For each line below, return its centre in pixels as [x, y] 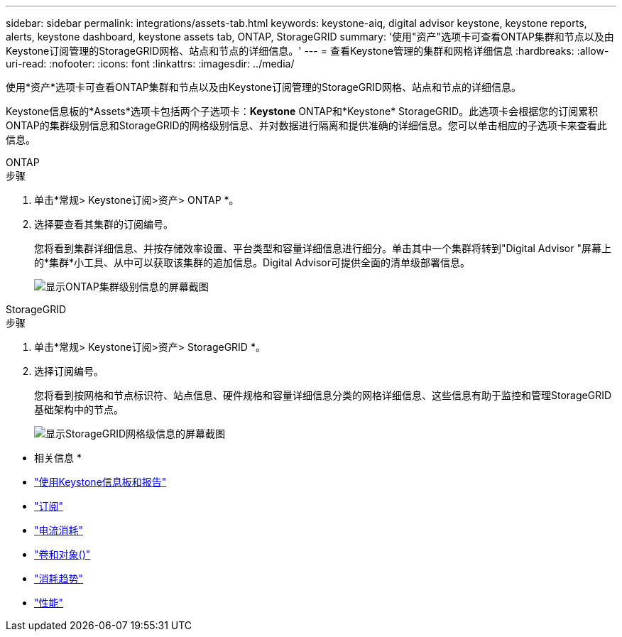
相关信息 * [58, 458]
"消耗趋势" [59, 578]
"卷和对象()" [62, 554]
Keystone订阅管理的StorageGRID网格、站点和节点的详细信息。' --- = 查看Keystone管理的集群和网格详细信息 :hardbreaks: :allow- [307, 51]
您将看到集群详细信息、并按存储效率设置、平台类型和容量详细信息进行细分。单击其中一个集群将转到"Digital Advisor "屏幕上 [323, 248]
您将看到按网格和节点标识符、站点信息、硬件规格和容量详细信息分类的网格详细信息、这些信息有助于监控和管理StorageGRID [323, 395]
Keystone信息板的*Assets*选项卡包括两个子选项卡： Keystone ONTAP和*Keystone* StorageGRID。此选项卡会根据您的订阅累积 [302, 111]
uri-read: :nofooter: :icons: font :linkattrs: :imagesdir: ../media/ [150, 64]
